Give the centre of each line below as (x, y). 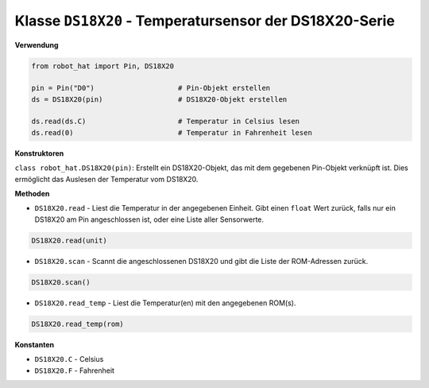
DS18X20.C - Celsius (69, 359)
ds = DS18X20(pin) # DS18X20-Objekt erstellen (159, 99)
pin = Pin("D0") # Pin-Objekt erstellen (151, 88)
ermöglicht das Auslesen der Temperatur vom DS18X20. (106, 179)
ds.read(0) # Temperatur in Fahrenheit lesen (172, 132)
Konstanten (35, 344)
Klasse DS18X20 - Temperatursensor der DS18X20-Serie (205, 21)
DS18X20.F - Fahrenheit (75, 371)
